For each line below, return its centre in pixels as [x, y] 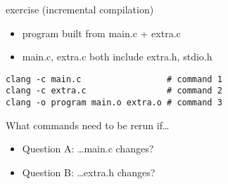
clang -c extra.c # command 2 [114, 91]
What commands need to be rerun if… [88, 125]
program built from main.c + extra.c [101, 33]
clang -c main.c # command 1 [114, 79]
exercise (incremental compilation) [80, 9]
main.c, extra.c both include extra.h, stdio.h [117, 57]
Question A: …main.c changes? [88, 149]
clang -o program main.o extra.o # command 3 [114, 103]
